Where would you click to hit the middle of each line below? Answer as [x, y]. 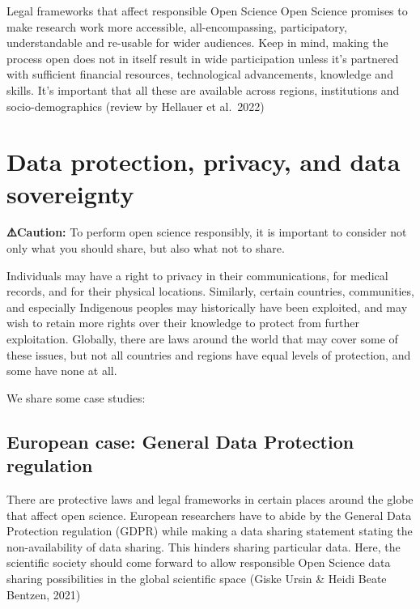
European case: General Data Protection [180, 441]
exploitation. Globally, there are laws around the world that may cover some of [202, 339]
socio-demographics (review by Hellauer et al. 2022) [136, 106]
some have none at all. [62, 371]
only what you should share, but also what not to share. [146, 248]
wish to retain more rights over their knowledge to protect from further [183, 323]
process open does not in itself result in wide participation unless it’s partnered [203, 58]
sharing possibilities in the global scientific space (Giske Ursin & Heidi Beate [197, 578]
